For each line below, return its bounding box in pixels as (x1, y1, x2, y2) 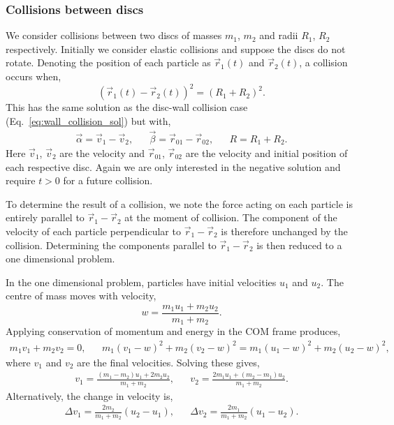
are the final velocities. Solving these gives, (77, 355, 260, 369)
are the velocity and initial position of (185, 145, 348, 160)
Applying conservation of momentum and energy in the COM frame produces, (6, 324, 341, 338)
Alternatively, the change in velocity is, (6, 388, 173, 403)
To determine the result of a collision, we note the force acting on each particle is (6, 196, 353, 211)
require (6, 173, 36, 188)
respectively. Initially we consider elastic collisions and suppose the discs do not (6, 41, 346, 56)
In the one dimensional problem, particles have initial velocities (6, 274, 277, 289)
